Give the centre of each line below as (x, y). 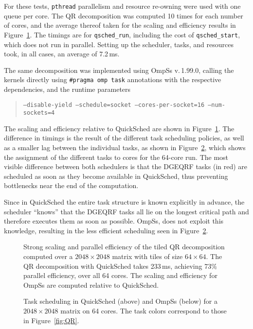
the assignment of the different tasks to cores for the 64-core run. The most (116, 157)
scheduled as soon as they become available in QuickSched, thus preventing (116, 176)
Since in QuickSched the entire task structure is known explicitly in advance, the (124, 202)
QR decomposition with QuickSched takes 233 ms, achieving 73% (120, 266)
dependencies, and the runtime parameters (67, 89)
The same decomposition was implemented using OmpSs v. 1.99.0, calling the (119, 70)
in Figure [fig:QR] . (51, 320)
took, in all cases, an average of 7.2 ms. (62, 54)
